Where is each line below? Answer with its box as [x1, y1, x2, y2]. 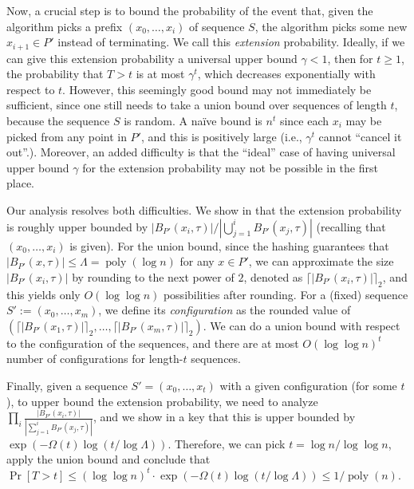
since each [279, 112, 329, 129]
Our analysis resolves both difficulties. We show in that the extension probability [6, 201, 402, 218]
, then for [327, 49, 373, 66]
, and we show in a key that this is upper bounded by [93, 408, 356, 425]
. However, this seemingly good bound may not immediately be [62, 81, 372, 97]
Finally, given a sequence [6, 377, 128, 393]
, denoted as [243, 268, 303, 285]
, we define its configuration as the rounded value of [98, 302, 351, 318]
